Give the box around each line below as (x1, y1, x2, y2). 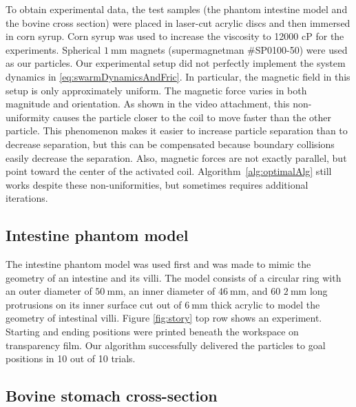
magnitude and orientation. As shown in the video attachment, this (6, 96, 290, 111)
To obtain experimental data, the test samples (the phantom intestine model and (6, 2, 348, 16)
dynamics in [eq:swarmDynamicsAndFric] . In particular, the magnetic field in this (6, 69, 350, 83)
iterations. (6, 191, 48, 205)
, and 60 (246, 284, 281, 298)
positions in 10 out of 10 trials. (6, 351, 136, 366)
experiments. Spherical (6, 42, 101, 56)
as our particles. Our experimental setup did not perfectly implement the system (6, 56, 346, 70)
